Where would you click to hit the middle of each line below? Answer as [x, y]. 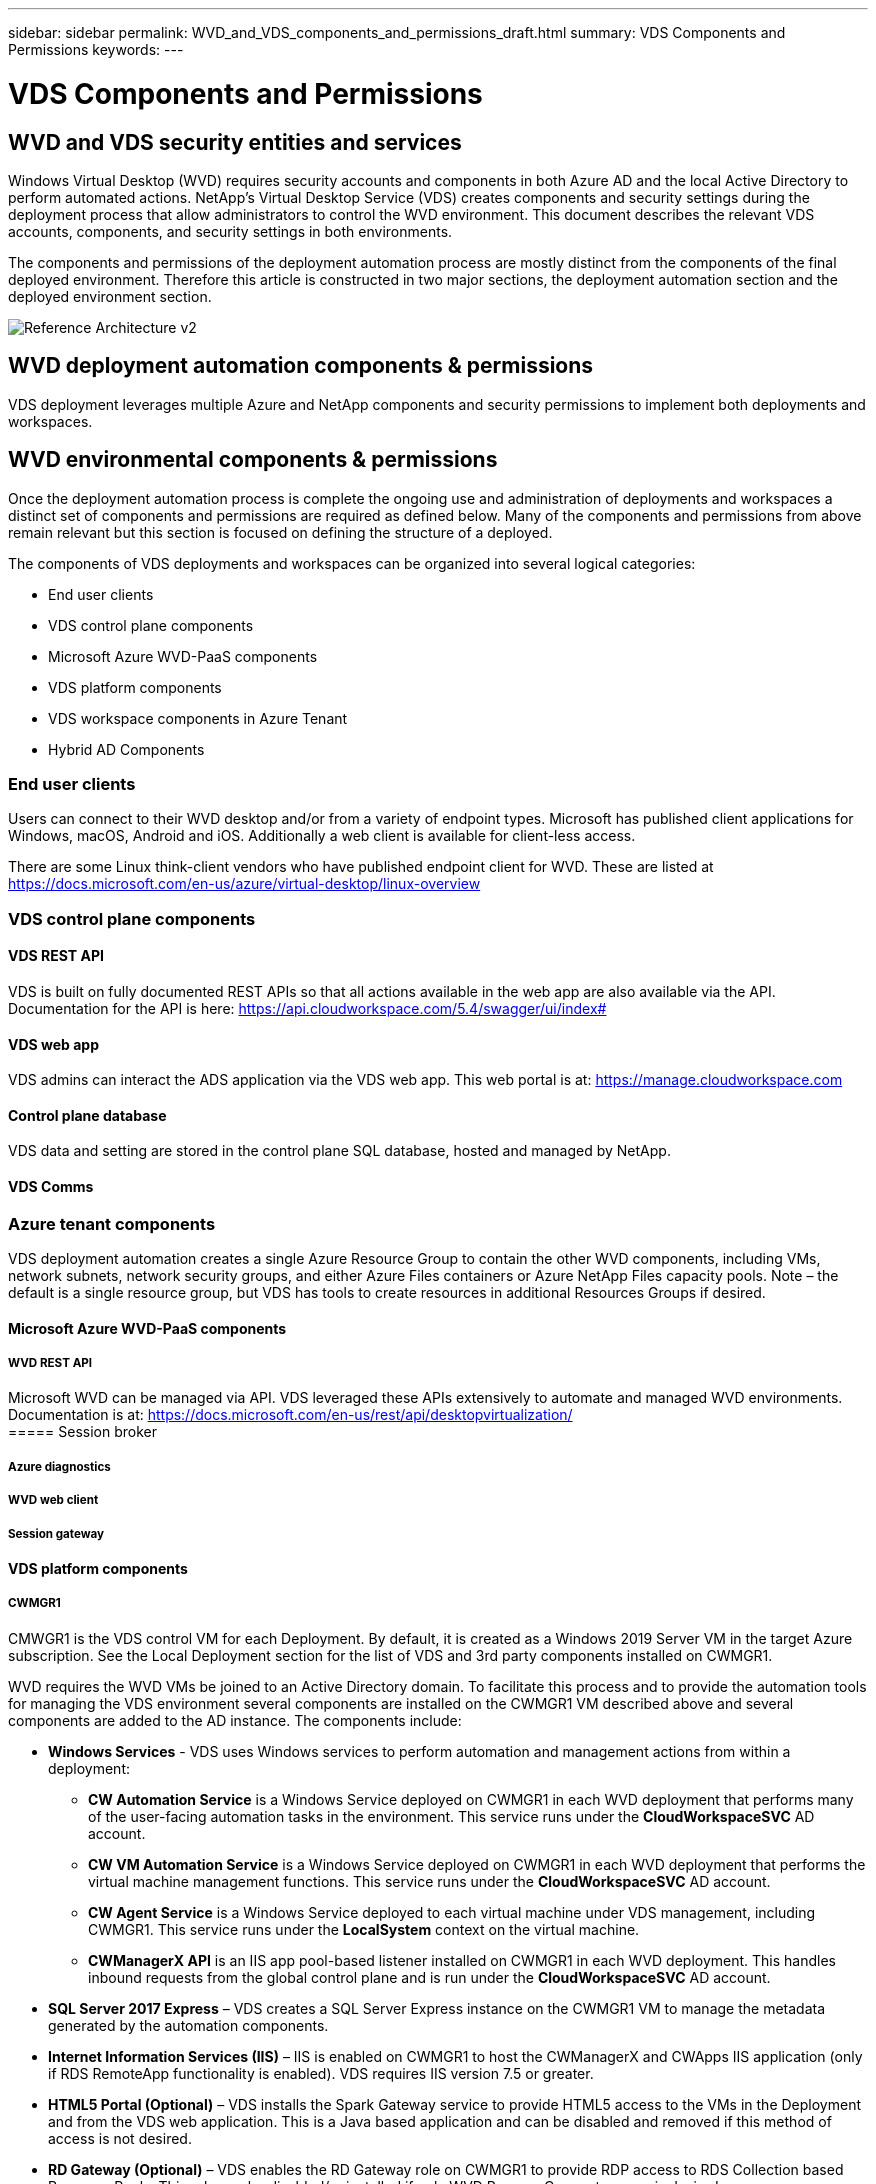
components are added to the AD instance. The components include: [235, 1720]
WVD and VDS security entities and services [235, 142]
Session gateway [56, 1533]
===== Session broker [82, 1432]
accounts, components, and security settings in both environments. [230, 231]
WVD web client [53, 1500]
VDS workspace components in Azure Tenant [198, 718]
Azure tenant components [112, 1223]
